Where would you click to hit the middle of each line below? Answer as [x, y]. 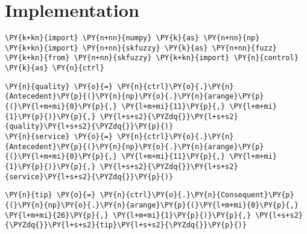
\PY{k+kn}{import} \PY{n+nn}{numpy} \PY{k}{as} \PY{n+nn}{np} [132, 38]
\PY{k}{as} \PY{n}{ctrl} [55, 68]
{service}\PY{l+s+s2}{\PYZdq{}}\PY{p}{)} [89, 177]
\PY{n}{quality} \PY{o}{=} [59, 86]
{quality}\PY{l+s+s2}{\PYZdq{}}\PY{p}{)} [89, 127]
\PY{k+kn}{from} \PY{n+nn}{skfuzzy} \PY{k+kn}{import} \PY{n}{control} [152, 58]
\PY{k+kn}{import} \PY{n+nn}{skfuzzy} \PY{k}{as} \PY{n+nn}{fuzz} [141, 48]
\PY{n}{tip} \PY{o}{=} [50, 195]
